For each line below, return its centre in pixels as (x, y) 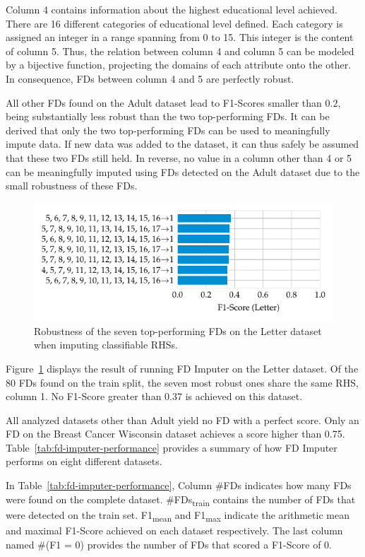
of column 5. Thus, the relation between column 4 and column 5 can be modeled (180, 51)
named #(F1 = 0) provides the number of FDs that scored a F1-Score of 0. (169, 544)
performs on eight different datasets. (84, 461)
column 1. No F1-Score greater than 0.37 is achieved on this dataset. (154, 396)
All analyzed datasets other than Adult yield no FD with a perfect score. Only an (182, 420)
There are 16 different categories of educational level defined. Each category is (174, 23)
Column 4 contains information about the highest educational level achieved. (172, 9)
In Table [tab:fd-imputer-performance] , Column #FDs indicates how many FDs (179, 485)
